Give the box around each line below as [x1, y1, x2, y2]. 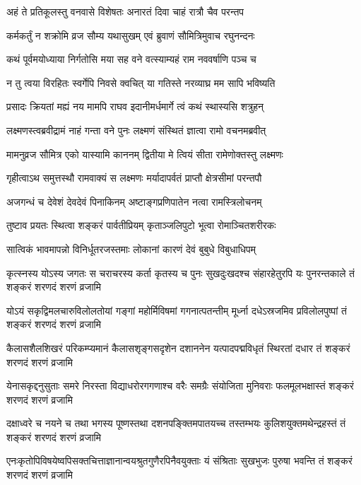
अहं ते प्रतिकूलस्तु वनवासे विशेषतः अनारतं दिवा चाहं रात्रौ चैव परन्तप [6, 4, 244, 18]
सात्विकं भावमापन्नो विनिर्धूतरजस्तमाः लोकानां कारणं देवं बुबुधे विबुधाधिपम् [6, 241, 256, 256]
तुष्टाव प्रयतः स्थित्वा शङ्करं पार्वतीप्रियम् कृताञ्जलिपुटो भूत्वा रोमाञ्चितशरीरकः [6, 218, 276, 233]
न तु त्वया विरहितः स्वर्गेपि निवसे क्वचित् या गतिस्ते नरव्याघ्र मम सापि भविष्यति [6, 75, 276, 90]
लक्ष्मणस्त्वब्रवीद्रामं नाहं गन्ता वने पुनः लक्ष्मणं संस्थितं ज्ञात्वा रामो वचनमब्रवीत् [6, 122, 266, 137]
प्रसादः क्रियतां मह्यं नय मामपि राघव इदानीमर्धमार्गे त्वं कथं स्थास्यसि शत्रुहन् [6, 99, 264, 114]
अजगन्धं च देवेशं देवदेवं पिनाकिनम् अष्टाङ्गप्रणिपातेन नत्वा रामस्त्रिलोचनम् [6, 194, 262, 209]
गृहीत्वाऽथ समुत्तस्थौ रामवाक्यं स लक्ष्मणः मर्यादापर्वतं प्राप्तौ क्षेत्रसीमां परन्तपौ [6, 170, 262, 185]
